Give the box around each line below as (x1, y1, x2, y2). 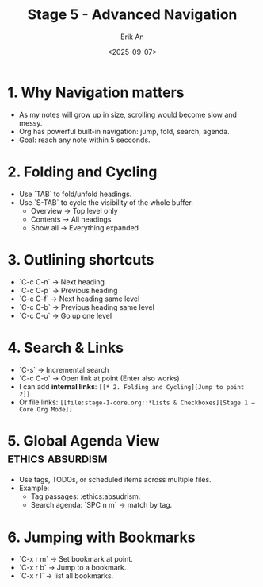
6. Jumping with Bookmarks (7, 528, 196, 546)
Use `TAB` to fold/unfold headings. (18, 189, 132, 199)
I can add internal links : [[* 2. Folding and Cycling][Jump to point (18, 381, 245, 391)
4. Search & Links (7, 338, 124, 357)
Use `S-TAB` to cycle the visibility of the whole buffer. (18, 197, 193, 207)
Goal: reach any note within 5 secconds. (18, 135, 151, 145)
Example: (18, 483, 50, 493)
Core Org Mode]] (18, 405, 73, 414)
